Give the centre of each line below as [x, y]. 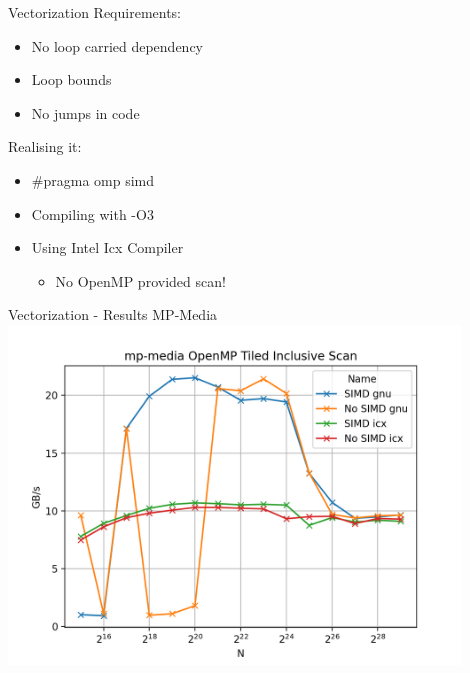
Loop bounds [71, 79]
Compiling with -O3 [92, 213]
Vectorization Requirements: [95, 12]
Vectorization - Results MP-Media [113, 314]
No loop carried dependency [117, 45]
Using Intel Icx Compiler [107, 247]
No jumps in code [85, 112]
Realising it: [45, 146]
